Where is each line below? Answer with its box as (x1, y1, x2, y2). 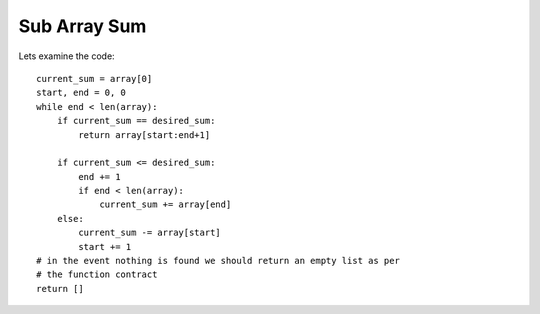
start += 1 (78, 241, 132, 252)
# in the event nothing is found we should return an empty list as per (36, 255, 400, 267)
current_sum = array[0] (36, 73, 153, 84)
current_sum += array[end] (99, 199, 232, 210)
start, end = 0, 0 (36, 87, 127, 99)
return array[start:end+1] (78, 129, 211, 140)
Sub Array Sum (18, 15, 147, 37)
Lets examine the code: (18, 50, 115, 62)
